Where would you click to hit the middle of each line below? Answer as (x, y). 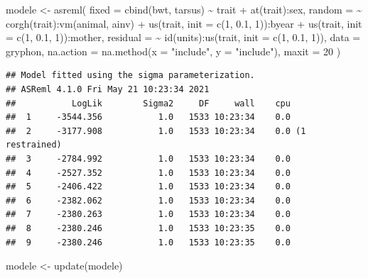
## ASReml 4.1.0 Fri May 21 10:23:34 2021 (108, 89)
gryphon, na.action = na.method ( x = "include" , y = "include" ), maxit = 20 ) (173, 51)
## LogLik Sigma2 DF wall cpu (148, 103)
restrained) (34, 145)
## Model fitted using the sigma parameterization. (130, 76)
